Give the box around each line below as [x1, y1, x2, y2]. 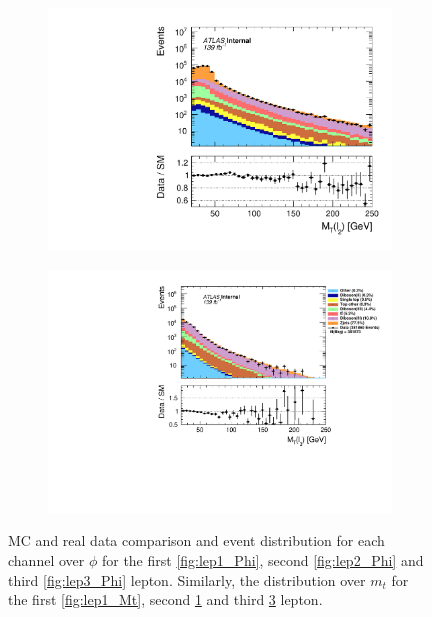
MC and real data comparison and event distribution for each [8, 530, 385, 551]
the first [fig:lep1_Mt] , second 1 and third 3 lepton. [8, 589, 323, 610]
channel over [8, 550, 85, 570]
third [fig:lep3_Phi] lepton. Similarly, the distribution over [8, 569, 366, 590]
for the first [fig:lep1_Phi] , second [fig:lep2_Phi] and [101, 550, 424, 570]
